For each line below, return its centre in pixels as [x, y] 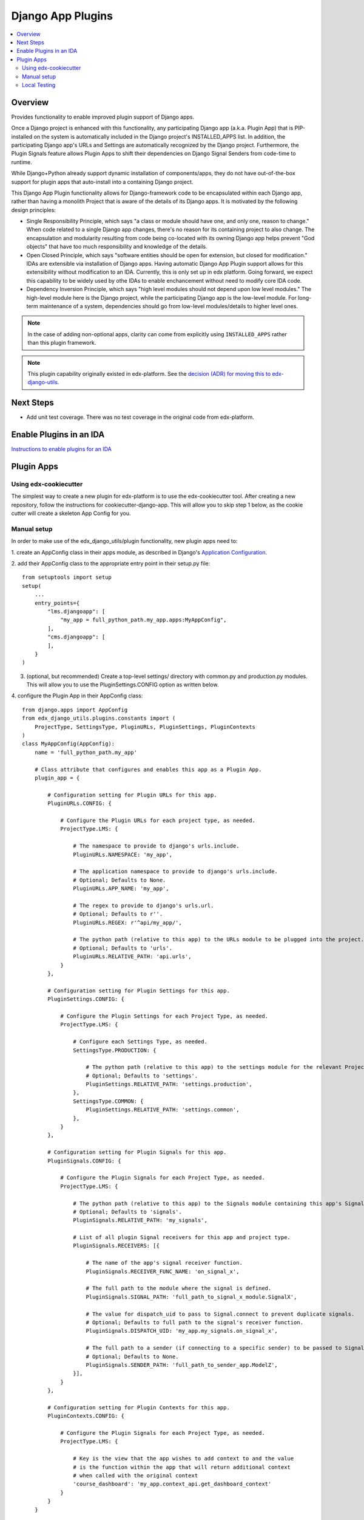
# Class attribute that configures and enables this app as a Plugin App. [148, 769]
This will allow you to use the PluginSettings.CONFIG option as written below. [123, 685]
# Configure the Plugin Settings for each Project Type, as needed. [164, 1016]
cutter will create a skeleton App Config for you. [71, 513]
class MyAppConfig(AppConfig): [69, 744]
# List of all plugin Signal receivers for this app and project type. [182, 1238]
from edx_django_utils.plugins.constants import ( [99, 718]
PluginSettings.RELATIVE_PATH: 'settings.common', [163, 1110]
